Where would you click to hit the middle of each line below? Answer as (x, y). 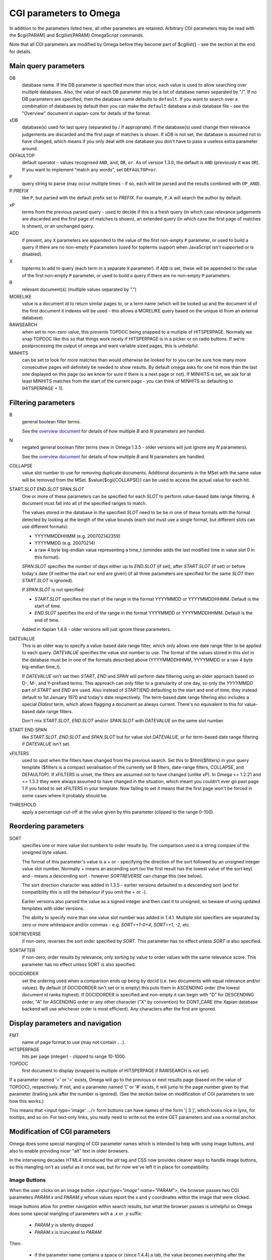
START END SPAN (28, 730)
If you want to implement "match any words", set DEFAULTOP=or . (90, 169)
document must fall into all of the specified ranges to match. (84, 503)
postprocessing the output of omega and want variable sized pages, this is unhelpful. (110, 346)
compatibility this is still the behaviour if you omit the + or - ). (84, 892)
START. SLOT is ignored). (48, 580)
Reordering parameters (47, 826)
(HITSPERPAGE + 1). (43, 388)
